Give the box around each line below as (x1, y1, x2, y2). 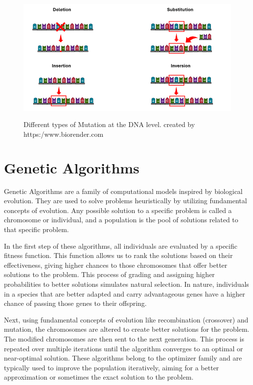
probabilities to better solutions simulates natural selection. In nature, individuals (4, 278, 249, 289)
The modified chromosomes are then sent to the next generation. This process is (4, 333, 245, 343)
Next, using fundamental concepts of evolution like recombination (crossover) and (4, 314, 249, 324)
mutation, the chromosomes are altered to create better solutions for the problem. (4, 324, 250, 334)
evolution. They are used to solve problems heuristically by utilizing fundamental (4, 195, 247, 206)
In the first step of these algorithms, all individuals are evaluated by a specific (4, 240, 237, 251)
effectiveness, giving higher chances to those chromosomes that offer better (4, 259, 228, 270)
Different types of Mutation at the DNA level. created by (23, 119, 195, 129)
